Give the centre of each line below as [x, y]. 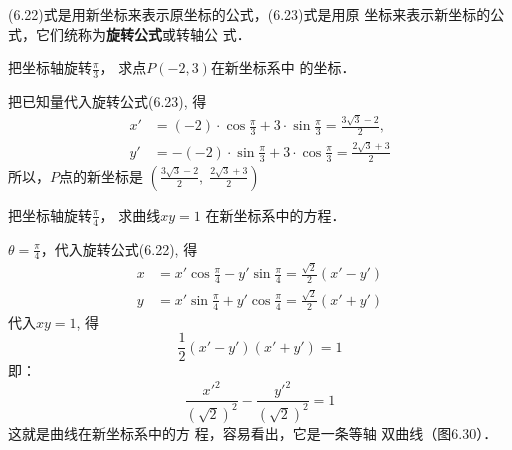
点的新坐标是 [101, 175]
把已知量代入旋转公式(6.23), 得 [107, 101]
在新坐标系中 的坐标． [283, 67]
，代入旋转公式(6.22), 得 [119, 248]
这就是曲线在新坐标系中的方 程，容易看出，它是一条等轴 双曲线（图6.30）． [253, 432]
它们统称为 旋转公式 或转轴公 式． [143, 33]
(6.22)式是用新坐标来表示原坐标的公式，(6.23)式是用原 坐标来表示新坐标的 [249, 14]
